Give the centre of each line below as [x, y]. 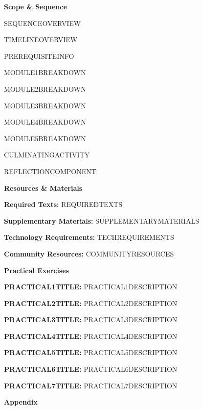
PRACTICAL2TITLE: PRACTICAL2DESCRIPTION [91, 303]
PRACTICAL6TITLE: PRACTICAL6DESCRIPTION [91, 369]
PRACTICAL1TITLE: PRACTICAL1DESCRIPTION [91, 287]
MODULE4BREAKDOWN [45, 122]
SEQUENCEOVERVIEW [43, 23]
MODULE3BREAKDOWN [45, 105]
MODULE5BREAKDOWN [45, 138]
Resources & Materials [43, 188]
